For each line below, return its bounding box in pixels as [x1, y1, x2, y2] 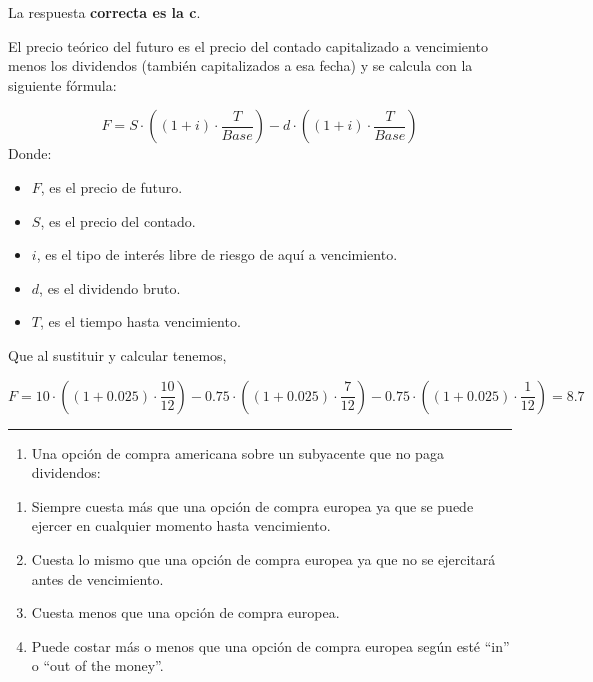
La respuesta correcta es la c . [8, 2, 201, 22]
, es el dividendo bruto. [39, 277, 181, 298]
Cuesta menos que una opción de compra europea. [31, 602, 340, 623]
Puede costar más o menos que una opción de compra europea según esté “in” [31, 635, 510, 656]
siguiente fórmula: [8, 74, 117, 95]
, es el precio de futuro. [40, 176, 183, 197]
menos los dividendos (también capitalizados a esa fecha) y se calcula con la [8, 55, 473, 76]
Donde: [8, 143, 52, 164]
